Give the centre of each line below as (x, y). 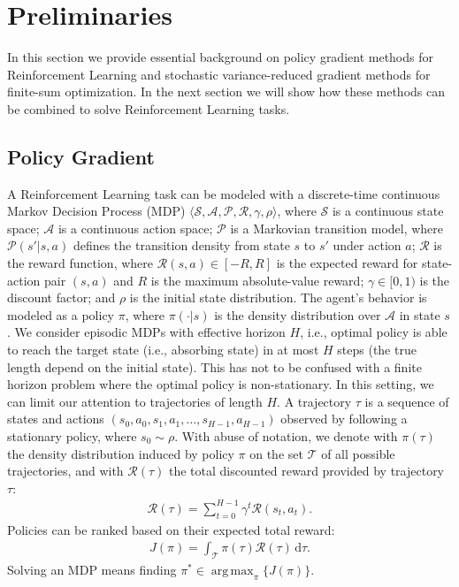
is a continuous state (388, 211)
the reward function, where (80, 263)
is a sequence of (407, 401)
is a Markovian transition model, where (337, 228)
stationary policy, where (72, 436)
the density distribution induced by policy (121, 453)
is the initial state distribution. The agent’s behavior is (278, 297)
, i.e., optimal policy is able (374, 332)
